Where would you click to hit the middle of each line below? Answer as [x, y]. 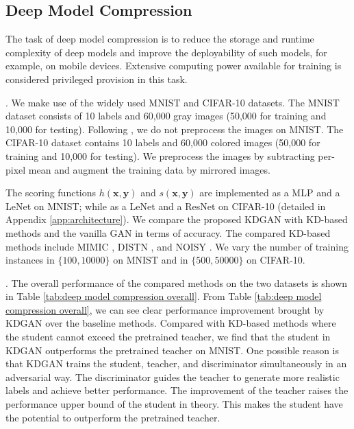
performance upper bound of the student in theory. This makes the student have [174, 404]
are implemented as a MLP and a [270, 193]
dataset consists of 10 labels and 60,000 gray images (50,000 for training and [166, 116]
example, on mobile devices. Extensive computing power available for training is [174, 66]
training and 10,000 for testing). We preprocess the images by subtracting [160, 155]
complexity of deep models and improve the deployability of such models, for [166, 52]
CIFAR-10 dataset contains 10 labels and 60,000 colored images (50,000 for [163, 142]
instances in [30, 260]
